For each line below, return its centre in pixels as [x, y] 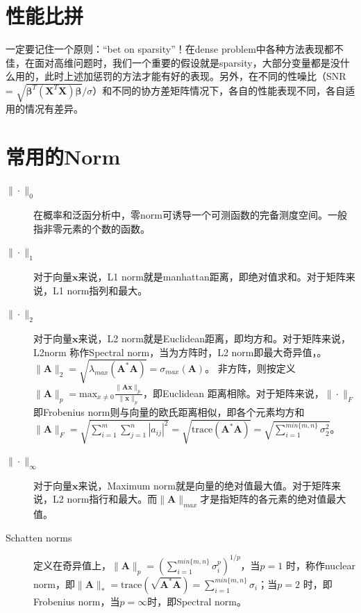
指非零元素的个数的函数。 [92, 228]
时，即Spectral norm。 [197, 601]
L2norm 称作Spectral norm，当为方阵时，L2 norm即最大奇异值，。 [180, 352]
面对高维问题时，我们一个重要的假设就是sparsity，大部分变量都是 [182, 62]
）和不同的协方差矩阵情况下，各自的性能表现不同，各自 [219, 90]
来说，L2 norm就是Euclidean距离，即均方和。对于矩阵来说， [214, 338]
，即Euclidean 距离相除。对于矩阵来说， [233, 393]
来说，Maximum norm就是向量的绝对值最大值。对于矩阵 [204, 485]
